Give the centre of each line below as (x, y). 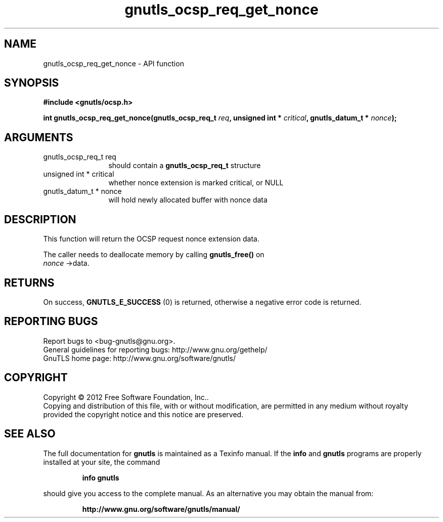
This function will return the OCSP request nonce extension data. (151, 239)
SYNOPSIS (32, 83)
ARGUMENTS (39, 137)
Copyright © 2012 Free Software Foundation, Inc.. (126, 397)
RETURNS (29, 283)
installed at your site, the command (102, 462)
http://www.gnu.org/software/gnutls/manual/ (161, 509)
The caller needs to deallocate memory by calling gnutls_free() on (154, 255)
